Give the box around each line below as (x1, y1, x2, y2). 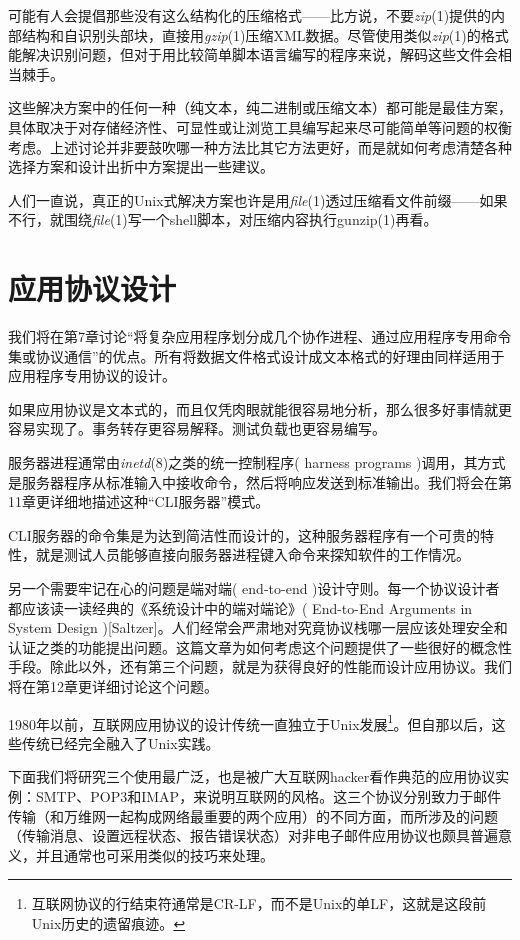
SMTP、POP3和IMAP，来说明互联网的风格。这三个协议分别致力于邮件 (35, 786, 502, 806)
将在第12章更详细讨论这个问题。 (8, 675, 218, 696)
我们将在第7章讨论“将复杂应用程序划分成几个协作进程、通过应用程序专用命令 (8, 326, 512, 347)
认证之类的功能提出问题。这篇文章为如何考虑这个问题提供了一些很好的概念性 (8, 636, 512, 657)
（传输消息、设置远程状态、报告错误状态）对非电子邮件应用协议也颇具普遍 (8, 825, 498, 846)
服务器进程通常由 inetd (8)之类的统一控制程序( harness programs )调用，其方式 (8, 452, 506, 473)
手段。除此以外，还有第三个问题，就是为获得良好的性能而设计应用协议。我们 (8, 656, 512, 677)
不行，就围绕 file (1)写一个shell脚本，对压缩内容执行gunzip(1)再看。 (8, 209, 438, 230)
